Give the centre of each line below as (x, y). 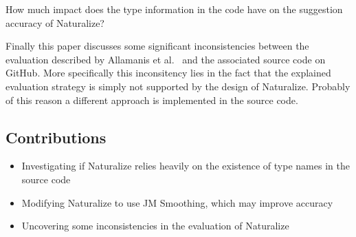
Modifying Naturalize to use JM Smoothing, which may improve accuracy (177, 202)
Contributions (56, 137)
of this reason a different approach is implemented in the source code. (152, 100)
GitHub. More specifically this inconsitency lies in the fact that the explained (168, 73)
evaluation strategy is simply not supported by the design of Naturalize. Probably (178, 86)
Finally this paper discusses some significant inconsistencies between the (157, 46)
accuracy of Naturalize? (55, 22)
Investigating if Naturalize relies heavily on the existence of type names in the (186, 166)
